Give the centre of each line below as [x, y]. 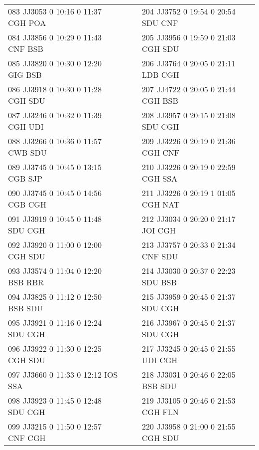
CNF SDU [160, 256]
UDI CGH [160, 360]
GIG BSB [25, 75]
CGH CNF [161, 152]
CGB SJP [25, 178]
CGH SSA [160, 178]
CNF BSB [26, 49]
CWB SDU [27, 152]
